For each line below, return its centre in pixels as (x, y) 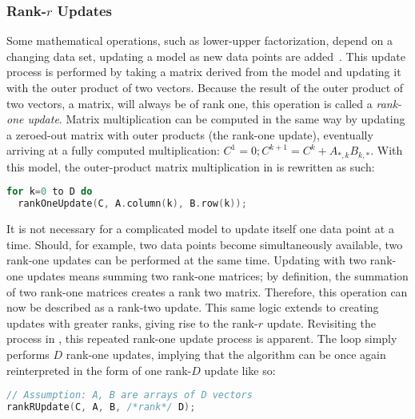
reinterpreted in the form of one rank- (99, 370)
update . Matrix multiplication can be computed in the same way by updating (216, 119)
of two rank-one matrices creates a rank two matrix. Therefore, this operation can (207, 291)
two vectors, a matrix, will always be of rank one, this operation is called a (190, 103)
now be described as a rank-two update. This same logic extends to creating (193, 307)
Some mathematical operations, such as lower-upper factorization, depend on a (200, 40)
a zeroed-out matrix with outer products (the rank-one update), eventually (190, 134)
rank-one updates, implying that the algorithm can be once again (226, 354)
